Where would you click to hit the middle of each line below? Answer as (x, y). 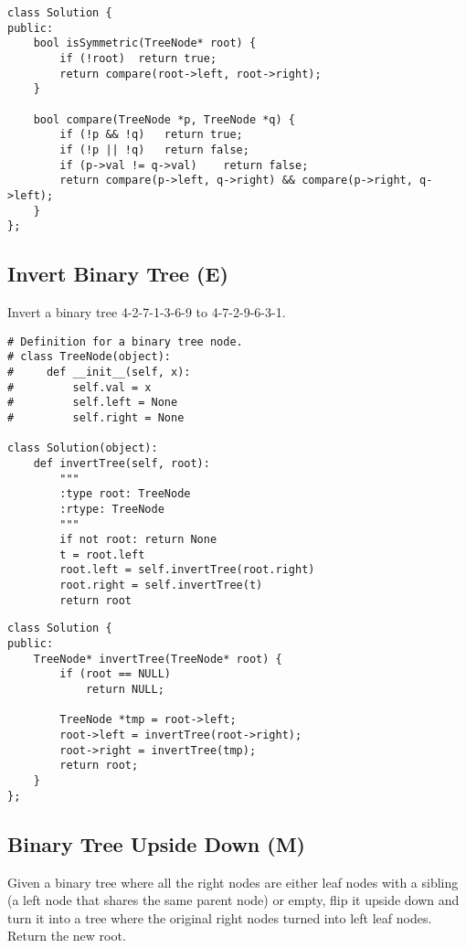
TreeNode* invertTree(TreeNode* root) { (158, 659)
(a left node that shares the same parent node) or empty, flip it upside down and (233, 900)
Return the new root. (67, 936)
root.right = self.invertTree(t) (161, 586)
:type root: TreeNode (125, 494)
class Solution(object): (83, 448)
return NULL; (125, 690)
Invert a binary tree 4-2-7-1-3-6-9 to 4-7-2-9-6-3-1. (147, 312)
